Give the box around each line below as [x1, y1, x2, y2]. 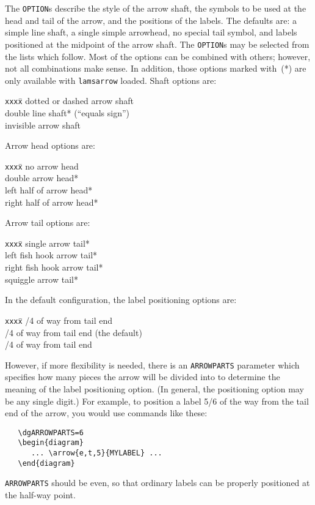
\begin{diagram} [18, 438, 84, 447]
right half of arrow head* [5, 195, 98, 208]
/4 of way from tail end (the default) [5, 326, 142, 339]
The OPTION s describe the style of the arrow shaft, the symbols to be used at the [5, 2, 306, 14]
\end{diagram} [18, 458, 75, 468]
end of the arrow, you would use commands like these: [5, 406, 208, 419]
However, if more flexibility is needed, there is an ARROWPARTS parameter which [5, 358, 300, 371]
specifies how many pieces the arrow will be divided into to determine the [5, 370, 280, 383]
